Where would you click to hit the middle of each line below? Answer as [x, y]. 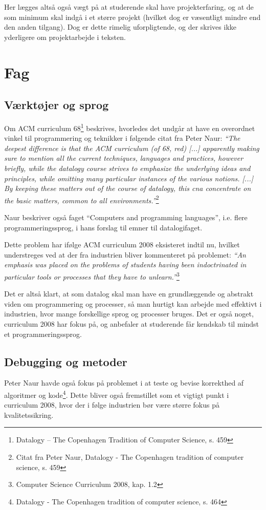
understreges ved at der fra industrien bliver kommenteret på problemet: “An [125, 254]
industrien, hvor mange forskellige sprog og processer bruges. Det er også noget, [129, 314]
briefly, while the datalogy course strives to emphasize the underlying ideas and [127, 168]
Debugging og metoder [66, 361]
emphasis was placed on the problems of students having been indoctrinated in [125, 264]
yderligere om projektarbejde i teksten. [65, 37]
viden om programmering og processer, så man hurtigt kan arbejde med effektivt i [133, 303]
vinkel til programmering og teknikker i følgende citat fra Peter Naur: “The [122, 138]
